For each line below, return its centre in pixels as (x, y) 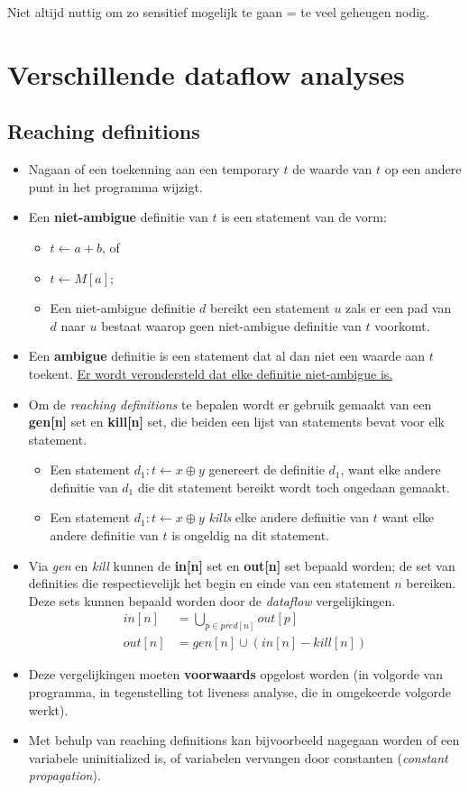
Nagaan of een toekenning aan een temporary (154, 169)
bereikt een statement (270, 308)
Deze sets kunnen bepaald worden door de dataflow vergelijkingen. (212, 600)
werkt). (48, 709)
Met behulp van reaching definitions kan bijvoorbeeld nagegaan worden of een (244, 740)
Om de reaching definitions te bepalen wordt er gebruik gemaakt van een (230, 404)
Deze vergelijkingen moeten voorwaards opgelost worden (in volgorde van (235, 674)
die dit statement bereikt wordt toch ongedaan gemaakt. (294, 487)
